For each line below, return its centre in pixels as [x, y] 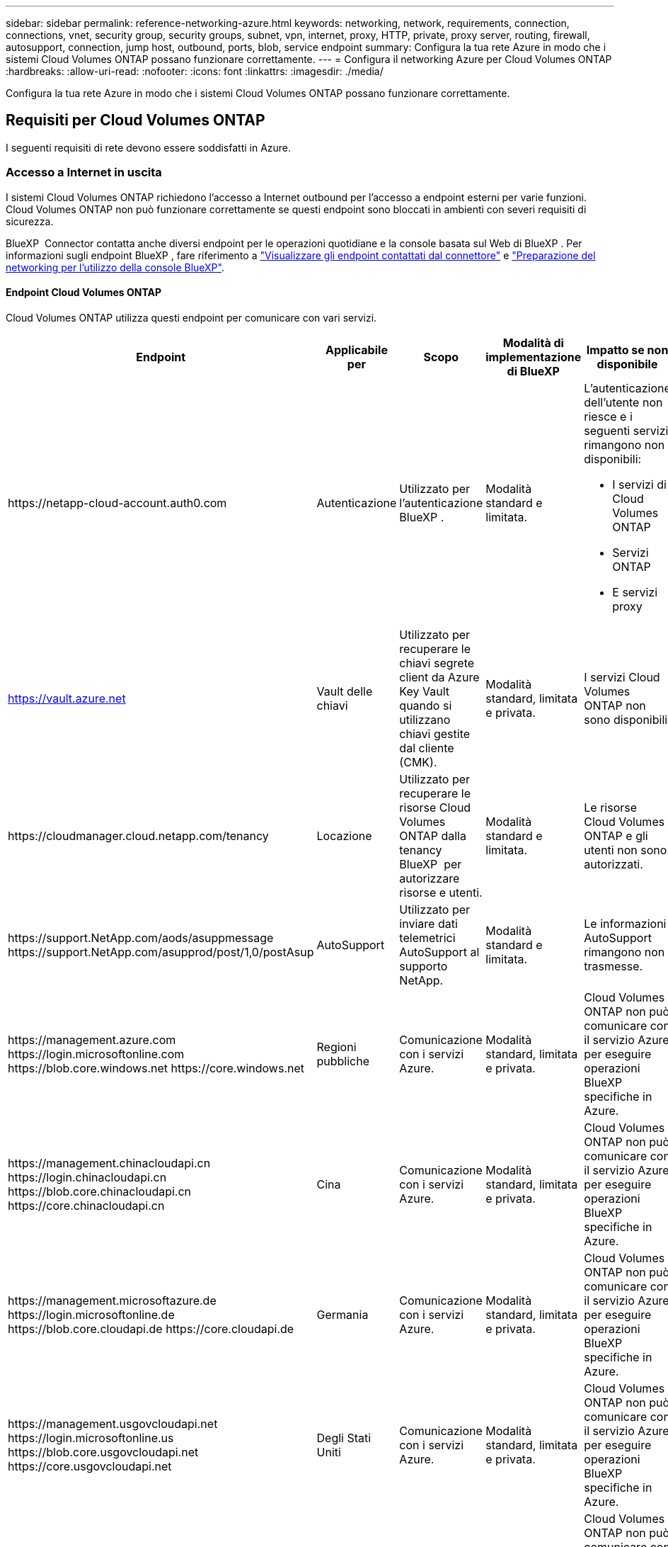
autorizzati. [614, 864]
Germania [342, 1314]
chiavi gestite [435, 733]
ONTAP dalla [433, 835]
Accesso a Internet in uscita [84, 172]
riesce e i [608, 416]
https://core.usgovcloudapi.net [90, 1466]
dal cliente [427, 748]
